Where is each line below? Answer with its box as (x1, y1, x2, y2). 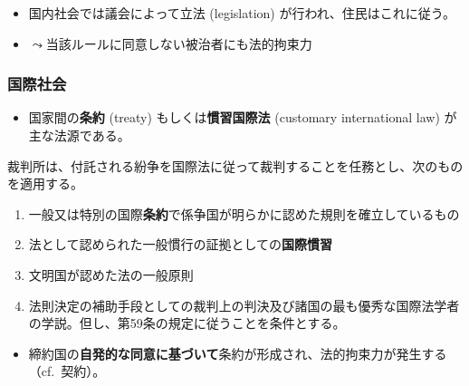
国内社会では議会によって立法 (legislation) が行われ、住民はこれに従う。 (28, 4, 456, 22)
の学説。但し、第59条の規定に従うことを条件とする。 (28, 314, 346, 333)
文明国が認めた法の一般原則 (28, 265, 194, 284)
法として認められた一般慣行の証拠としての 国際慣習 (28, 235, 332, 254)
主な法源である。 (28, 126, 130, 144)
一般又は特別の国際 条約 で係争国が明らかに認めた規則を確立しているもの (28, 204, 460, 223)
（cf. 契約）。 (28, 362, 106, 381)
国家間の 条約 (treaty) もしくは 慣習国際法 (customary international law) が (28, 108, 457, 127)
